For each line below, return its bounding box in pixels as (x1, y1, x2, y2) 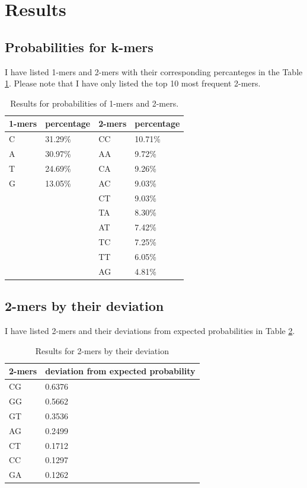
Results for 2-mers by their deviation (35, 344, 169, 357)
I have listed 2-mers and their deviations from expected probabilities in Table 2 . (5, 325, 295, 337)
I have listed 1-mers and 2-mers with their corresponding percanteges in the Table (5, 65, 303, 78)
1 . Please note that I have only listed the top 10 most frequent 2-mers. (5, 77, 261, 89)
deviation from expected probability (45, 365, 196, 377)
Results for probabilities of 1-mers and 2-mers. (10, 97, 179, 109)
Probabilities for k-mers (5, 37, 153, 56)
